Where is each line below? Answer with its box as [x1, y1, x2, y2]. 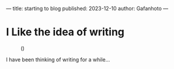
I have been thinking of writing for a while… [6, 56, 110, 63]
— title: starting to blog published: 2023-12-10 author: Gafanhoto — [6, 5, 169, 12]
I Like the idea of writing [6, 26, 124, 39]
